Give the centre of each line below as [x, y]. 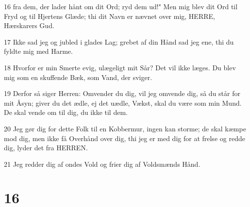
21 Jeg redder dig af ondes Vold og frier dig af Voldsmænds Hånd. [102, 164]
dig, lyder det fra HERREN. [46, 148]
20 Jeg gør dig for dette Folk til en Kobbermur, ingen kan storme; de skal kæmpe [125, 128]
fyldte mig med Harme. [38, 51]
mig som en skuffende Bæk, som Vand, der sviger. [78, 77]
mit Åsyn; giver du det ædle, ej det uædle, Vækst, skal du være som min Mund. [123, 103]
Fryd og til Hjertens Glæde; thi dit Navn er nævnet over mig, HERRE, [109, 16]
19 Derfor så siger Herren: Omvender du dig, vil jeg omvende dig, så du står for [122, 93]
